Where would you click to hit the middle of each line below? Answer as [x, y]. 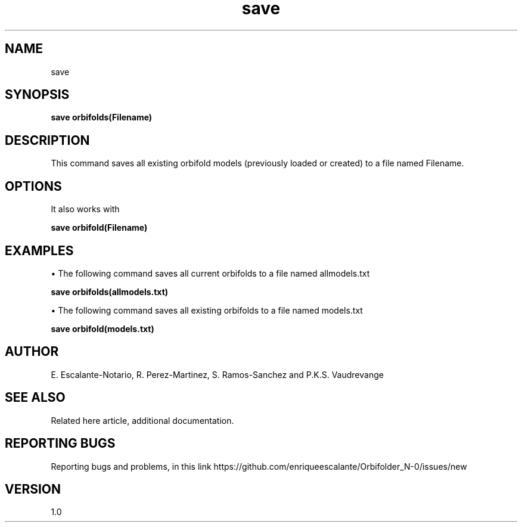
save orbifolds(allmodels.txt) [110, 292]
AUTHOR [32, 352]
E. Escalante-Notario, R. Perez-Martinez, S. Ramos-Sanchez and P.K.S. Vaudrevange [217, 374]
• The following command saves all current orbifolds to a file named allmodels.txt [210, 273]
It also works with [85, 209]
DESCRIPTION [47, 140]
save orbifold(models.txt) [102, 328]
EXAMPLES [39, 250]
